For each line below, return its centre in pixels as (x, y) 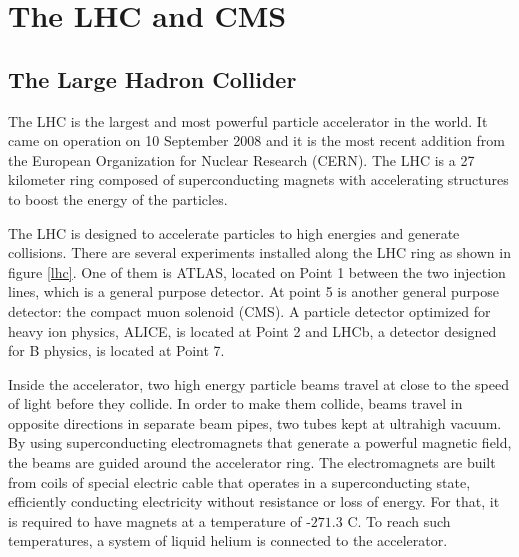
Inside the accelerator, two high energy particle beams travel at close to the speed (258, 383)
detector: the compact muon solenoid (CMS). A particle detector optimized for (249, 310)
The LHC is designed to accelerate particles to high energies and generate (234, 232)
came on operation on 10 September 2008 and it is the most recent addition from (256, 140)
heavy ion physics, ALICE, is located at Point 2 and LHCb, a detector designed (252, 330)
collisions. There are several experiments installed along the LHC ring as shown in (259, 252)
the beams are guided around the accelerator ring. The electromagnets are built (252, 462)
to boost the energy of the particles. (118, 198)
